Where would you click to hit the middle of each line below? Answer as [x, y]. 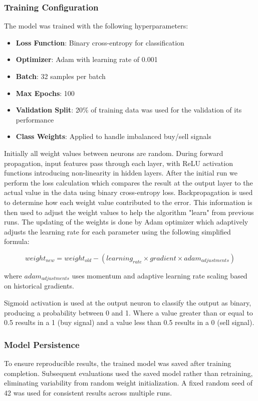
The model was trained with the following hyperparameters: [96, 26]
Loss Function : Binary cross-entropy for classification [100, 42]
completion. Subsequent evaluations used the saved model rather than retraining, [128, 373]
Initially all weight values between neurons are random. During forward [114, 153]
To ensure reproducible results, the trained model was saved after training [118, 363]
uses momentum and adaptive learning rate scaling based [160, 275]
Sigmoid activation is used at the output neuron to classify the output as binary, [128, 302]
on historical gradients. [39, 286]
